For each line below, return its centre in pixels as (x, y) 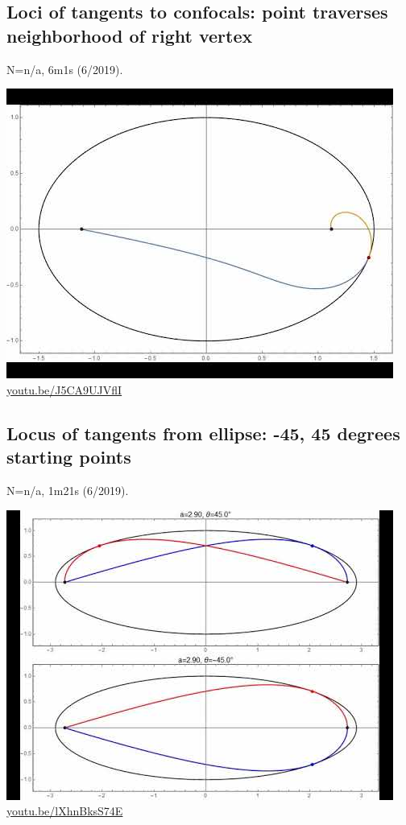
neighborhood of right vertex (130, 35)
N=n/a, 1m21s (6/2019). (68, 490)
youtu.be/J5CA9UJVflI (64, 389)
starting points (69, 457)
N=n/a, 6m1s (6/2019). (65, 69)
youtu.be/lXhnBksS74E (65, 811)
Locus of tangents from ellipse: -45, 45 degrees (203, 433)
